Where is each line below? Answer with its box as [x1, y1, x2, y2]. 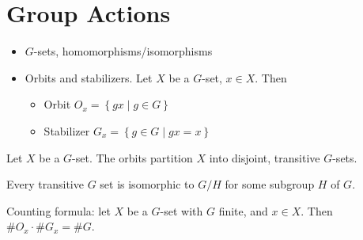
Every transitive [6, 176, 84, 192]
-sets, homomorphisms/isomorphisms [33, 43, 213, 59]
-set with [160, 202, 203, 219]
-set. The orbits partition [72, 149, 193, 166]
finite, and [218, 202, 268, 219]
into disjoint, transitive [209, 149, 320, 166]
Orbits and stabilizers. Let [25, 69, 153, 86]
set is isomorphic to [100, 176, 195, 192]
